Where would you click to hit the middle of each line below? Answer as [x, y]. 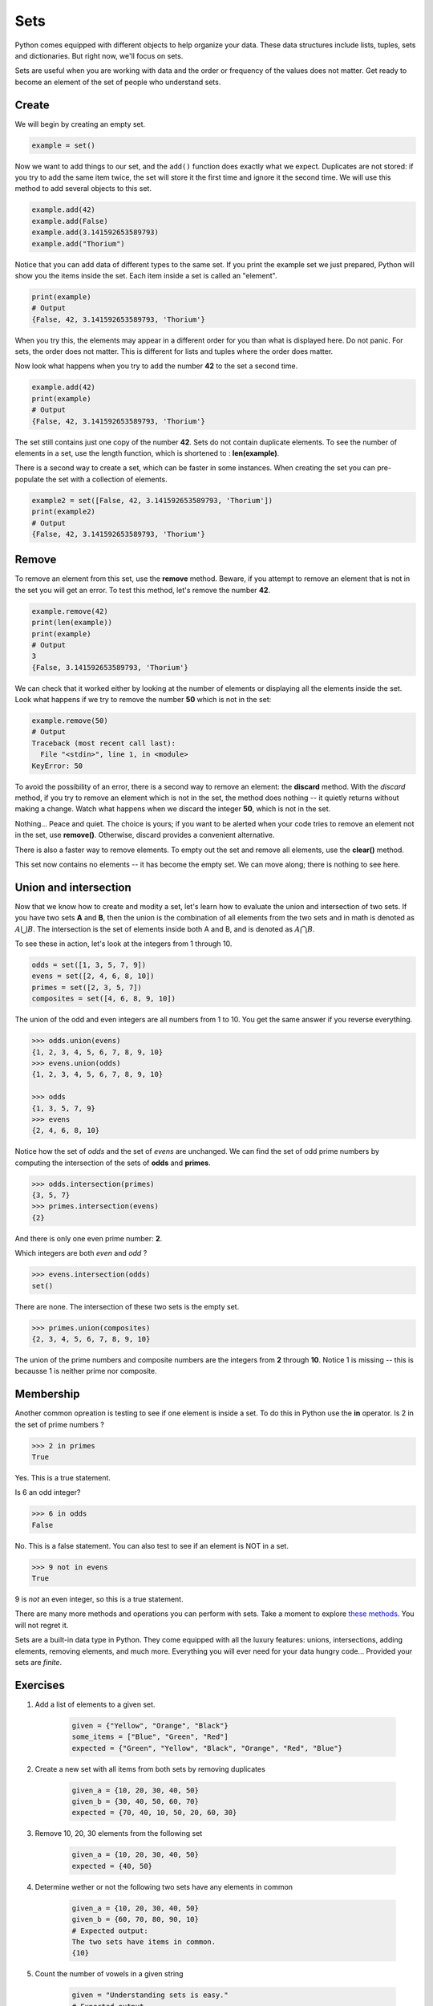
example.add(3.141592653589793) [95, 232]
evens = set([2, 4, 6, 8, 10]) [93, 976]
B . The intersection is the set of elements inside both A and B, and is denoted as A [164, 929]
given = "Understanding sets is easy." [150, 1995]
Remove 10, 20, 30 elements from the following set [119, 1833]
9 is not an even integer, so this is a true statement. [99, 1599]
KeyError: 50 [57, 765]
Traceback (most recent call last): [104, 743]
